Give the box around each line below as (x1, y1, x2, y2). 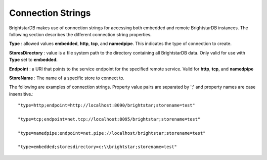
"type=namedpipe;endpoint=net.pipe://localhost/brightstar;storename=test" (18, 130, 206, 136)
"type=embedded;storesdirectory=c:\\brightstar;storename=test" (18, 144, 178, 150)
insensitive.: (9, 91, 34, 97)
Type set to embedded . (9, 57, 58, 63)
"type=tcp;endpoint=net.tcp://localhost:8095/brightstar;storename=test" (18, 116, 201, 122)
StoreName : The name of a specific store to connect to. (9, 75, 125, 81)
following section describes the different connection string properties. (9, 31, 152, 37)
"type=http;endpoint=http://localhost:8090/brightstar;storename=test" (18, 103, 195, 108)
